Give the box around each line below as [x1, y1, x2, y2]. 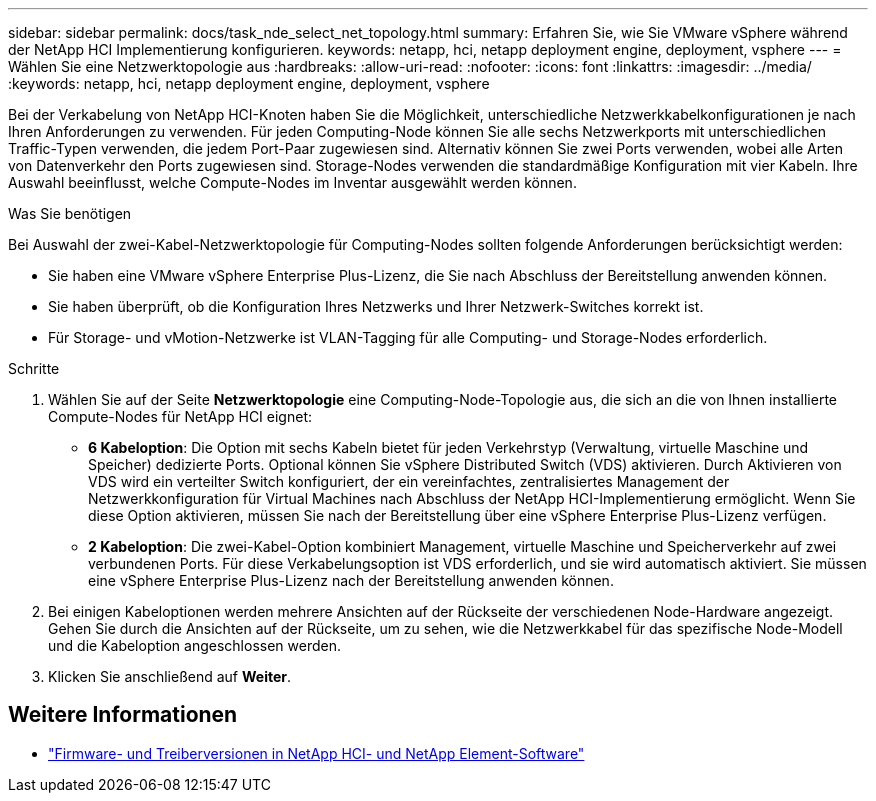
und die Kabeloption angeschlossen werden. [48, 637, 341, 654]
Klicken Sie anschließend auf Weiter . [48, 668, 292, 685]
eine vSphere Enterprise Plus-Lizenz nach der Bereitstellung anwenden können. [88, 572, 614, 589]
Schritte [8, 360, 60, 377]
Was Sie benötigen [8, 205, 132, 222]
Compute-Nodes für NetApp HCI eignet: [48, 408, 312, 425]
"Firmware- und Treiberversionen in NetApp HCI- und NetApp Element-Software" [48, 744, 585, 762]
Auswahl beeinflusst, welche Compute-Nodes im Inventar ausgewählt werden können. [8, 174, 577, 191]
